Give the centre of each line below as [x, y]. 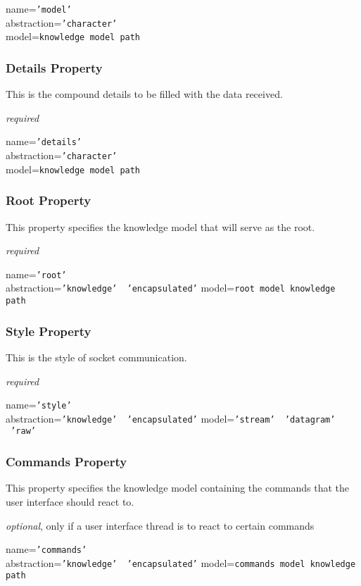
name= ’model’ [39, 8]
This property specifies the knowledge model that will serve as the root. [160, 226]
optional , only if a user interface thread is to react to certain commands [160, 525]
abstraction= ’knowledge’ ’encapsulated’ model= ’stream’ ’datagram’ [171, 418]
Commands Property [66, 462]
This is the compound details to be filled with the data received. [144, 94]
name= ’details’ [44, 141]
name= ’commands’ [46, 549]
